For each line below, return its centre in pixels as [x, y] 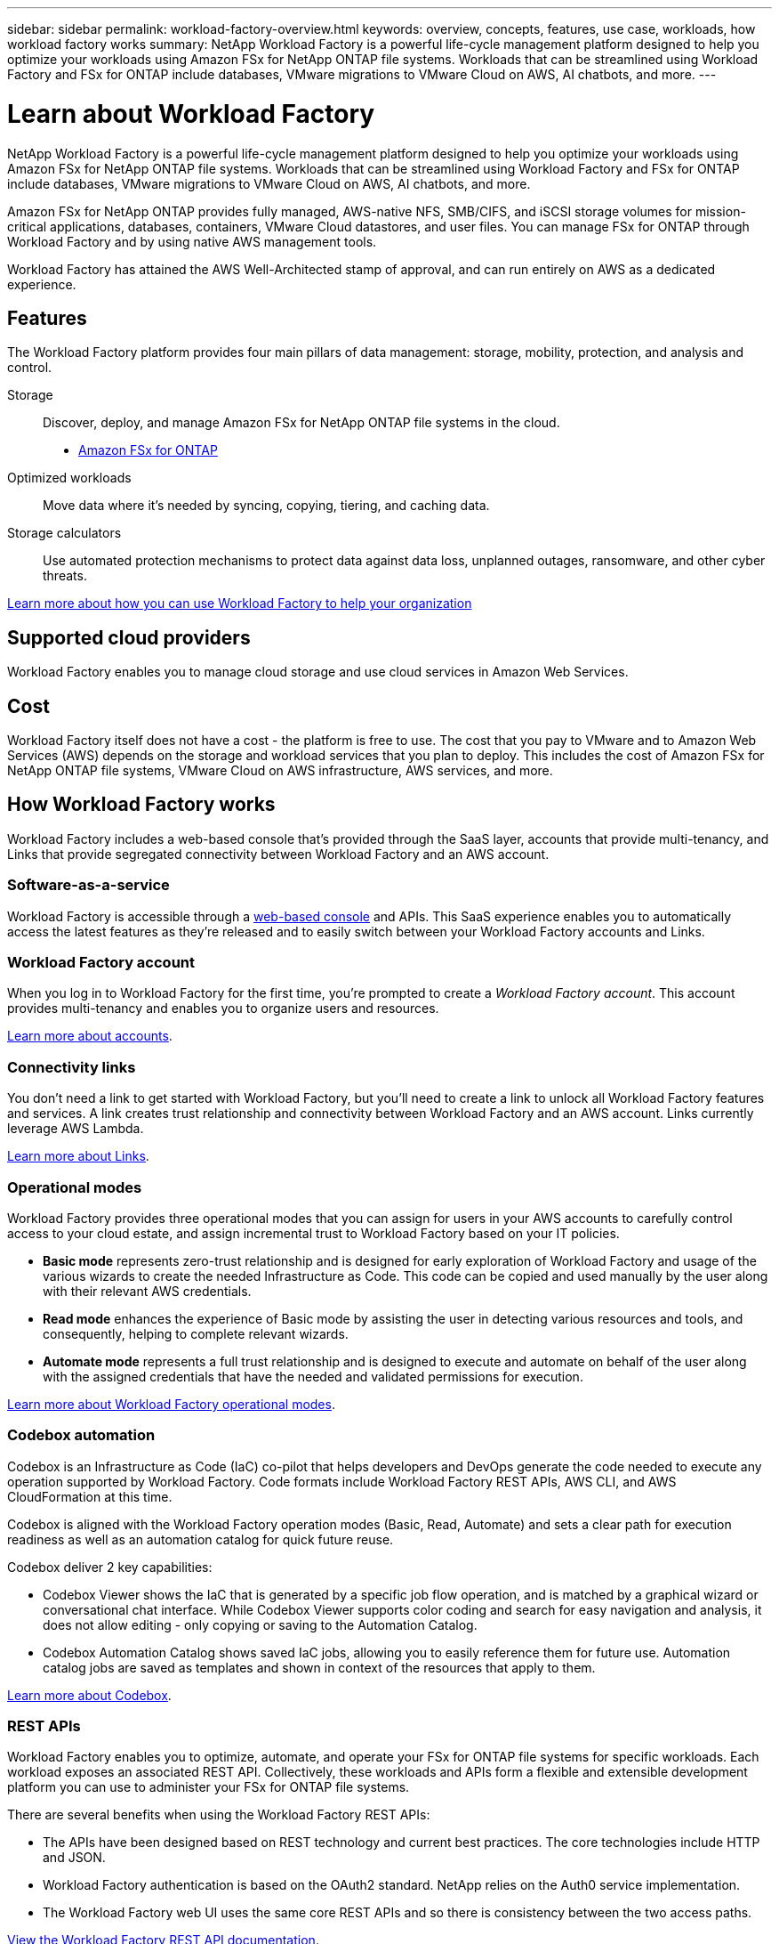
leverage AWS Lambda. [76, 1129]
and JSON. [74, 1858]
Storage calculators [64, 533]
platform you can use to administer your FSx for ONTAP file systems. [209, 1787]
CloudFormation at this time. [90, 1496]
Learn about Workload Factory [191, 113]
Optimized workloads [69, 478]
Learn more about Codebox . [89, 1695]
